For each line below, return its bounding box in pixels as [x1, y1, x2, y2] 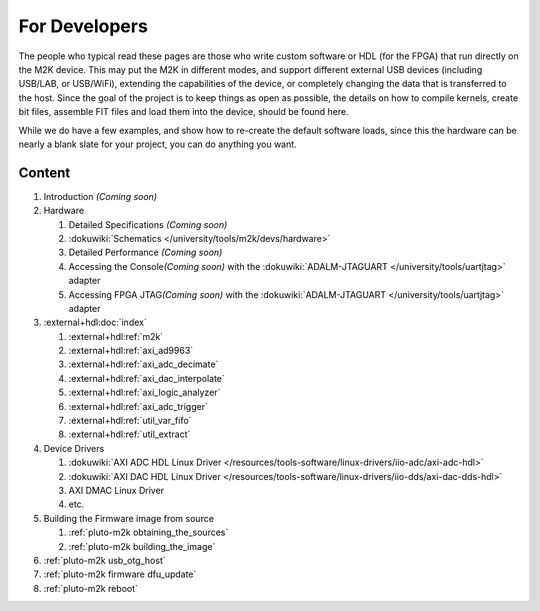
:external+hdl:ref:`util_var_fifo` [68, 415, 192, 427]
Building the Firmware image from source [43, 512, 215, 524]
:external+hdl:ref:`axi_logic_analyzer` [68, 386, 221, 399]
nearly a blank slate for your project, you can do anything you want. [18, 138, 297, 150]
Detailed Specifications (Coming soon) [68, 218, 228, 230]
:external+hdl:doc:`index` [43, 316, 147, 329]
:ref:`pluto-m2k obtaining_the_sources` [68, 526, 229, 539]
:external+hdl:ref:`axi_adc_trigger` [68, 400, 209, 412]
